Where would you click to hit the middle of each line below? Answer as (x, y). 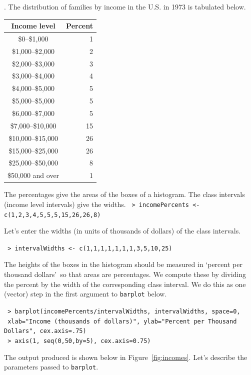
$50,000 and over (33, 175)
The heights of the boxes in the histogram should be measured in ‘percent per (123, 264)
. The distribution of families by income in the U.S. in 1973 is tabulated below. (125, 6)
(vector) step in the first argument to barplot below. (85, 294)
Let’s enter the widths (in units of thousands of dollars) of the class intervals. (122, 231)
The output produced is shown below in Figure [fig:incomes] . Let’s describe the (126, 357)
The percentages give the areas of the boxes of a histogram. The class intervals (124, 194)
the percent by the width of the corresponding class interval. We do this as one (125, 284)
